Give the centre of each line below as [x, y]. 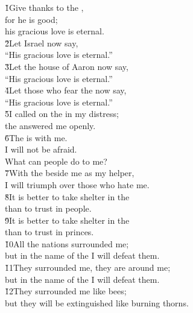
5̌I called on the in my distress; [62, 114]
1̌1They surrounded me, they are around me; [88, 267]
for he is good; [31, 19]
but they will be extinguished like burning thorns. [97, 302]
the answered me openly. [50, 125]
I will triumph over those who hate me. [77, 184]
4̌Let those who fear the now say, [66, 90]
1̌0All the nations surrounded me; [67, 243]
